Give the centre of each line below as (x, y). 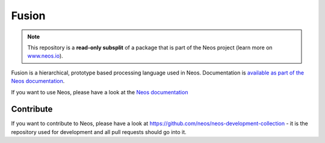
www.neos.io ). (45, 56)
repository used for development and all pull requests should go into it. (99, 132)
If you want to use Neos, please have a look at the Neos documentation (100, 92)
